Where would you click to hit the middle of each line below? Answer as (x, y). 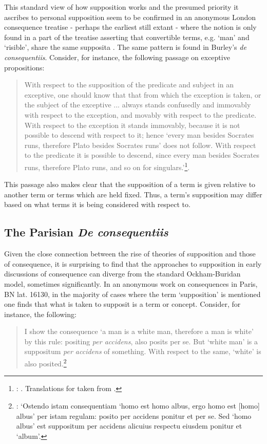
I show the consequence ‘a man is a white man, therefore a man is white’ (139, 331)
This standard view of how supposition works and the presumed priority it (121, 7)
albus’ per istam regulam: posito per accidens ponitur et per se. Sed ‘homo (134, 415)
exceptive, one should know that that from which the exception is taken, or (143, 94)
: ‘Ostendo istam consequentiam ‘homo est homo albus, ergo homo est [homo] (138, 405)
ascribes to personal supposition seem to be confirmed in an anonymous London (130, 17)
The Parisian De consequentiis (86, 232)
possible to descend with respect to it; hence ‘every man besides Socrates (139, 135)
